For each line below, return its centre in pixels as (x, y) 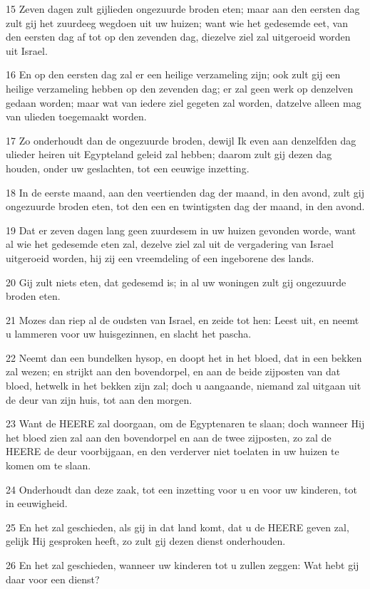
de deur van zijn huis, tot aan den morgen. (99, 399)
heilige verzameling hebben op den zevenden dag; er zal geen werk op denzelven (180, 88)
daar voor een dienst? (53, 579)
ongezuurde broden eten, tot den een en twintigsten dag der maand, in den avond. (185, 206)
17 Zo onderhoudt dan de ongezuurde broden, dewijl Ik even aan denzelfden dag (181, 140)
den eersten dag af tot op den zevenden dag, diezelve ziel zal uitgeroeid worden (178, 37)
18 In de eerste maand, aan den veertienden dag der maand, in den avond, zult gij (185, 192)
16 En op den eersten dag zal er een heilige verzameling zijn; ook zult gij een (173, 74)
